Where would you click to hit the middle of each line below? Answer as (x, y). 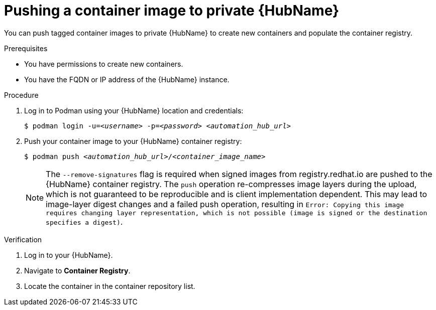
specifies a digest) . (84, 221)
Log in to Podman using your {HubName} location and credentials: (134, 110)
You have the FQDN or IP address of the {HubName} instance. (127, 79)
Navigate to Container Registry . (77, 270)
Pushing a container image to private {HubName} (172, 11)
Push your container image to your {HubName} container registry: (133, 141)
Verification (23, 239)
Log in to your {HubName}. (69, 255)
